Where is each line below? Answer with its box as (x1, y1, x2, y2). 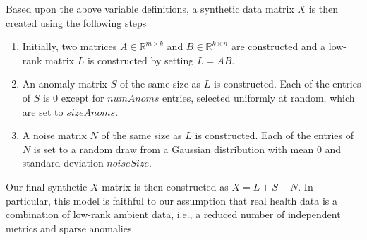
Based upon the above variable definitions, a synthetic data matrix (6, 1, 294, 16)
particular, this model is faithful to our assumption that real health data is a (6, 193, 337, 208)
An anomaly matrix (22, 76, 108, 91)
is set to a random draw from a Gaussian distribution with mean (33, 141, 314, 156)
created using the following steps (6, 15, 147, 30)
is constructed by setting (87, 52, 194, 67)
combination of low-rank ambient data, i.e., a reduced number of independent (6, 207, 341, 222)
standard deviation (22, 155, 104, 170)
